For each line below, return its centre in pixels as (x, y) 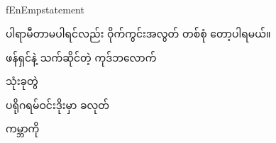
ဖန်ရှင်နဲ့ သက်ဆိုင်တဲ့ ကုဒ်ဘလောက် (81, 57)
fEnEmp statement (45, 10)
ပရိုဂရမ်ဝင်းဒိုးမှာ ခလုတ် (58, 104)
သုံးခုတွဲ (22, 81)
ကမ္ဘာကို (23, 128)
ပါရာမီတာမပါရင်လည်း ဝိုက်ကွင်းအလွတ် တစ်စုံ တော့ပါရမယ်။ (138, 33)
